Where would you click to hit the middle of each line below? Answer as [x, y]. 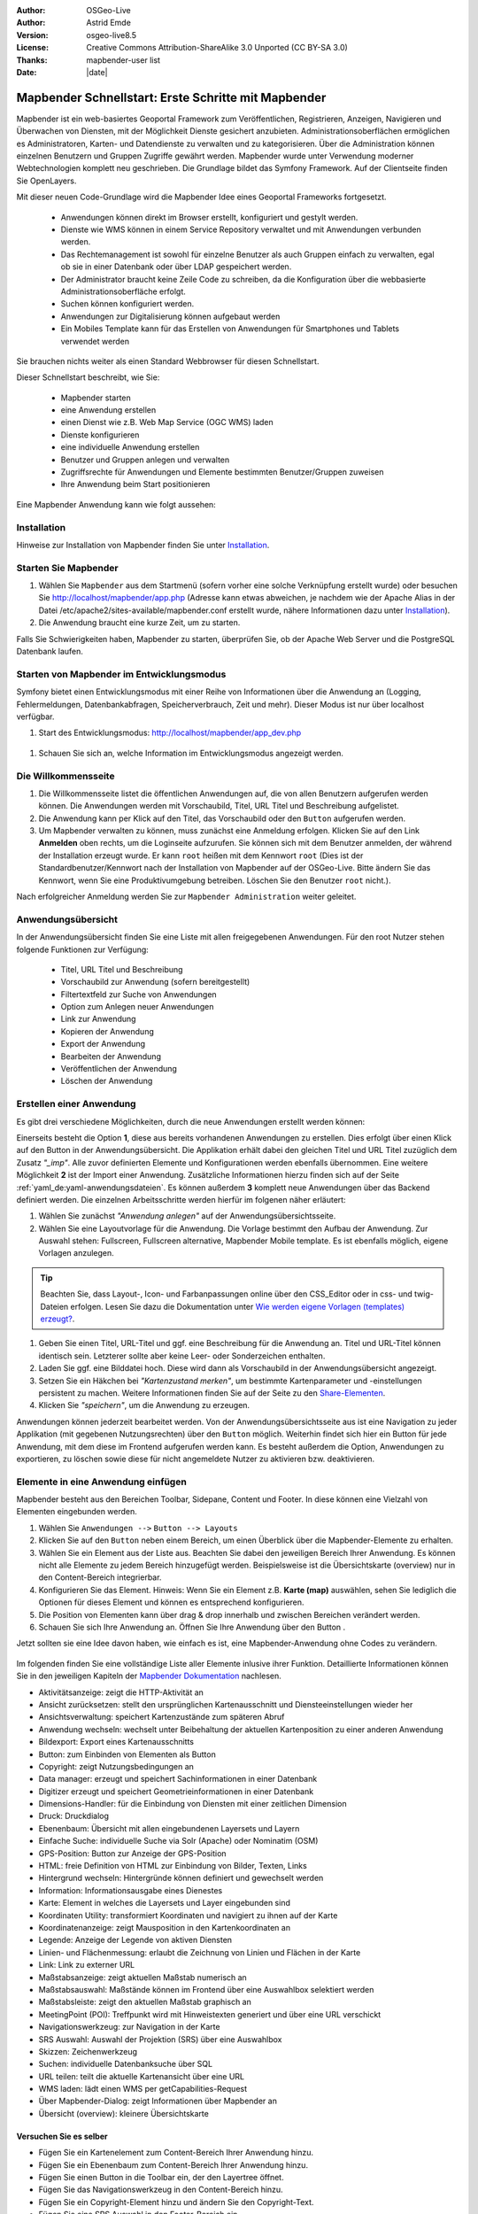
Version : [32, 35]
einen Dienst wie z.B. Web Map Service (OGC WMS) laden [167, 422]
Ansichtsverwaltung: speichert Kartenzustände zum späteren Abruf [162, 1717]
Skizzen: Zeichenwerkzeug [88, 2051]
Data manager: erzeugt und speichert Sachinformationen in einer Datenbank [178, 1779]
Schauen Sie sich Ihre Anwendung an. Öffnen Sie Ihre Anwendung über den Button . [192, 1627]
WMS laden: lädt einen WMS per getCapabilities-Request [143, 2089]
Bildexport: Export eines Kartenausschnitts [116, 1742]
